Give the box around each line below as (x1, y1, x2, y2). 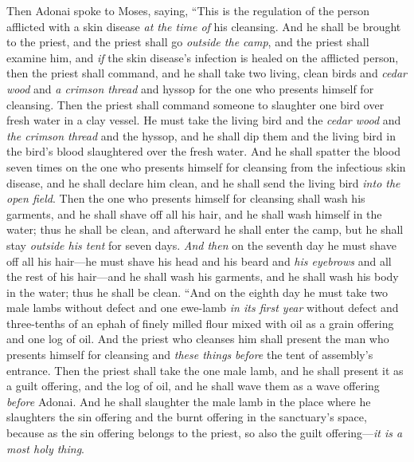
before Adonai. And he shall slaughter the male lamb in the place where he (6, 393, 371, 409)
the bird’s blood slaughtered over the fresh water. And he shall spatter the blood (6, 143, 400, 160)
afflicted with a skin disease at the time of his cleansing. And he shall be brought (6, 18, 401, 34)
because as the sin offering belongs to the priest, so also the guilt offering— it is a (6, 424, 403, 441)
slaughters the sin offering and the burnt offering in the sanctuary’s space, (6, 409, 367, 425)
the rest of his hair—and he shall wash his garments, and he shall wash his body (6, 268, 399, 285)
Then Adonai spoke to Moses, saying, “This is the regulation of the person (6, 2, 369, 18)
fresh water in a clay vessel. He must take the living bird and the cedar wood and (6, 112, 401, 128)
